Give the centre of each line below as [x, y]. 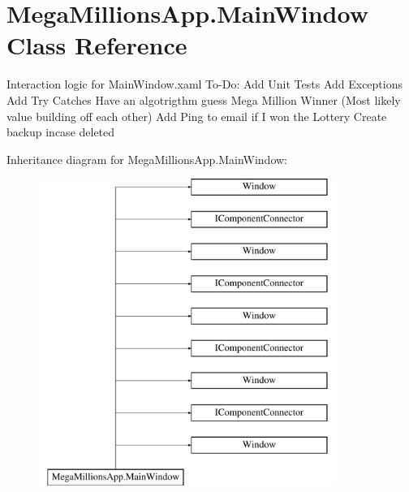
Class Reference [97, 45]
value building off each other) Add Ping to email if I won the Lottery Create [197, 116]
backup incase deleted [61, 132]
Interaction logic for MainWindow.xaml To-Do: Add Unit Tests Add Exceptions [205, 84]
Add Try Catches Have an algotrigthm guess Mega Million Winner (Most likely [204, 99]
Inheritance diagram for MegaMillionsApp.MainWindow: [147, 159]
